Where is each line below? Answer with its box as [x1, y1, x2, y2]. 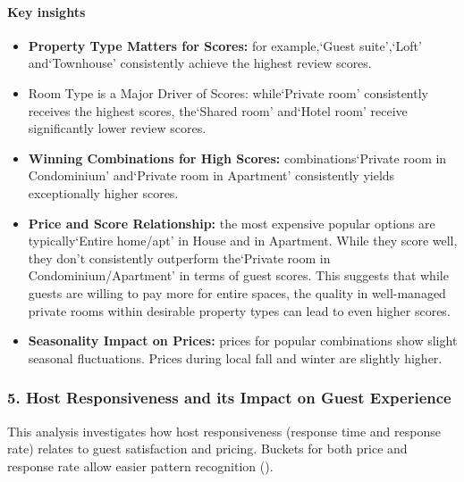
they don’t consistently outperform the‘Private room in [28, 248, 331, 267]
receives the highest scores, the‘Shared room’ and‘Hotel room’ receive [28, 101, 408, 120]
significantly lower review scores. [28, 119, 207, 137]
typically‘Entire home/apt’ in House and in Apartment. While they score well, [28, 231, 458, 250]
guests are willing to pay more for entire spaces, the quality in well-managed [28, 283, 446, 302]
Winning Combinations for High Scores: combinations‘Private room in [28, 148, 447, 167]
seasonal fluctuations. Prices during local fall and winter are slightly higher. [28, 348, 443, 367]
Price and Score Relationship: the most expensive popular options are [28, 213, 435, 232]
